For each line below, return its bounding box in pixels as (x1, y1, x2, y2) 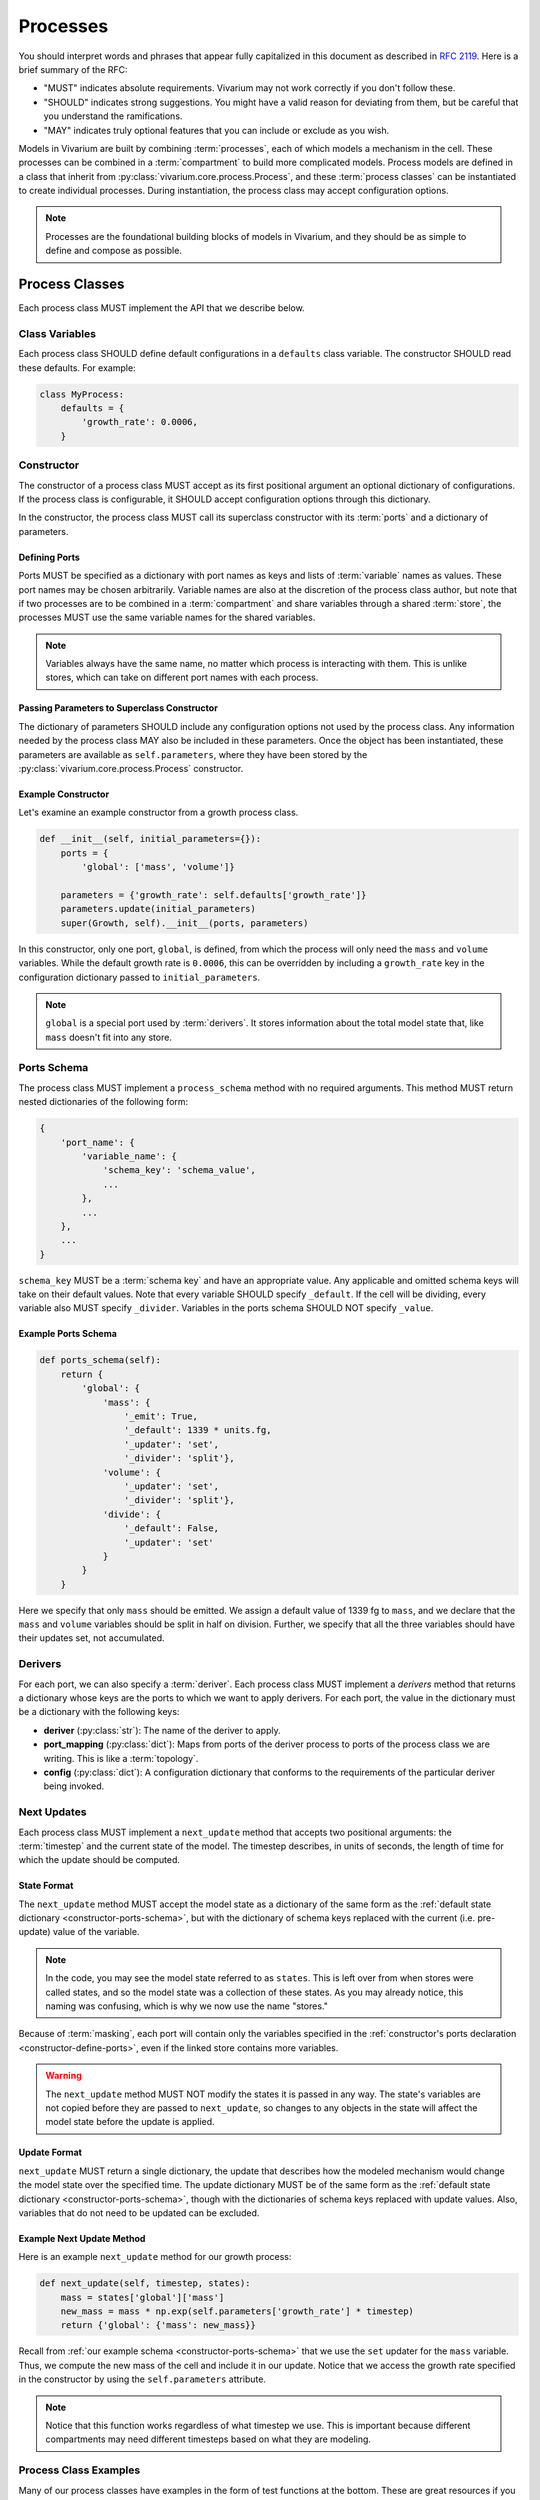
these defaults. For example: (18, 361, 136, 374)
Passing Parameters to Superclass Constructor (18, 702, 219, 714)
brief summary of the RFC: (18, 63, 129, 75)
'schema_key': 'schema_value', (102, 1165, 257, 1176)
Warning (45, 2070, 82, 2082)
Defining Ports (18, 551, 80, 563)
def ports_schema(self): (39, 1355, 162, 1366)
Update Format (18, 2146, 82, 2159)
